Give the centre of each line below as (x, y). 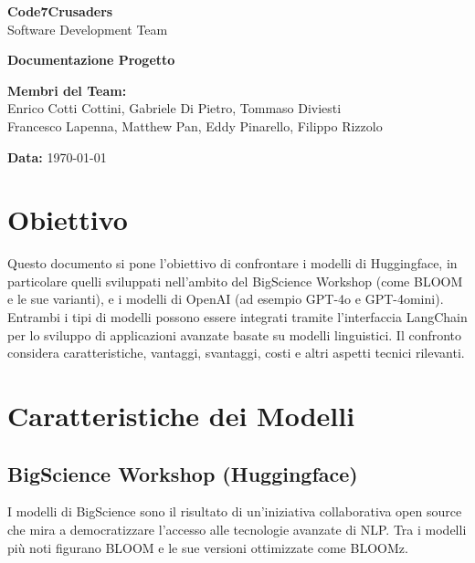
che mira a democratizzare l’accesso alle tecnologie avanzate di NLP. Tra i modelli (237, 530)
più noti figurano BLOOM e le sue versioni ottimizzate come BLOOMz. (208, 547)
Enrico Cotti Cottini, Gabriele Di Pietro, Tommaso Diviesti (174, 108)
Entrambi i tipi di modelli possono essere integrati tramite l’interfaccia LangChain (237, 317)
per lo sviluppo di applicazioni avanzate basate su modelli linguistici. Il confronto (235, 334)
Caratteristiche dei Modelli (181, 416)
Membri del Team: (67, 90)
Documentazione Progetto (91, 60)
